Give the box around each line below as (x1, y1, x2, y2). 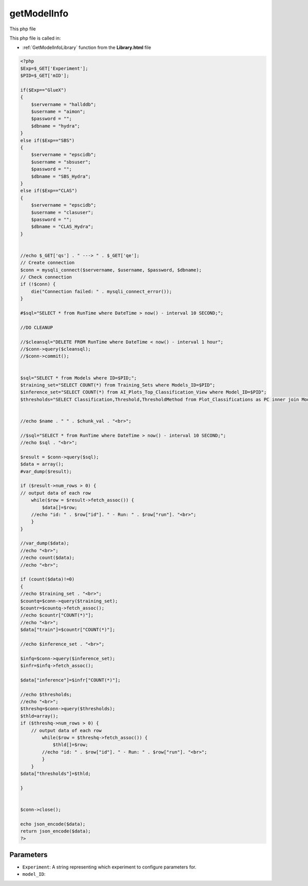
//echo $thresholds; (20, 692, 72, 697)
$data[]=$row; (42, 504, 78, 510)
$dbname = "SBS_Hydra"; (31, 173, 91, 179)
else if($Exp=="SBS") (20, 137, 75, 143)
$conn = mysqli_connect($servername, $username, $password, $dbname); (20, 267, 202, 273)
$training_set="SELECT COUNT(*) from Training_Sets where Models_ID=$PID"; (20, 382, 216, 388)
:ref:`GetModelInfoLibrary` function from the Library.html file (22, 44, 151, 51)
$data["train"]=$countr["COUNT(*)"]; (20, 627, 115, 632)
